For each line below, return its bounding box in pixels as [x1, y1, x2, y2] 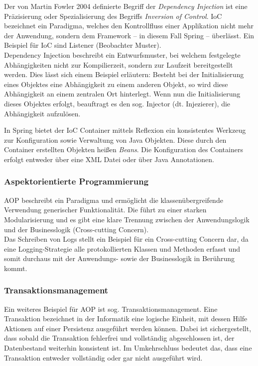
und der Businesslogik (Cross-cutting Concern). [4, 224, 149, 234]
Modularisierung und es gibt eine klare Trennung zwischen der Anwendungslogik [4, 214, 250, 224]
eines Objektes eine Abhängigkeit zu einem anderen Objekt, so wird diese [4, 79, 228, 89]
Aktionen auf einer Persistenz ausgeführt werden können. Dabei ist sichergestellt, [4, 323, 252, 333]
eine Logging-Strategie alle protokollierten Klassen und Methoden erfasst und [4, 243, 240, 254]
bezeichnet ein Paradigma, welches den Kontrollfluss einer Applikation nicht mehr [4, 20, 254, 31]
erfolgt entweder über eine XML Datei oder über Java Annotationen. [4, 154, 214, 164]
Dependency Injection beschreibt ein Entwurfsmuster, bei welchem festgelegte [4, 49, 241, 60]
